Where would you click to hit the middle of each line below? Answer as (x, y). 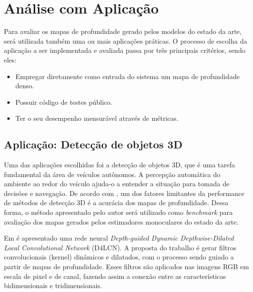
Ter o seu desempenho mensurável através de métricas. (97, 118)
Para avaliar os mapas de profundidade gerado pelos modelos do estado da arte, (123, 31)
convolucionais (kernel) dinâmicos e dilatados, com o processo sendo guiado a (119, 257)
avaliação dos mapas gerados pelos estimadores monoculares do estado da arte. (121, 221)
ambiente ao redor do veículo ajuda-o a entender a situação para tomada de (117, 184)
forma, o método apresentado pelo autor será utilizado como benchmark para (118, 212)
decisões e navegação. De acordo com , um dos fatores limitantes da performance (124, 193)
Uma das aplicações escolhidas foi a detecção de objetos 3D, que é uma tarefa (119, 165)
